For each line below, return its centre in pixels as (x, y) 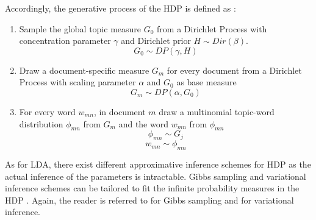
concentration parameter (65, 41)
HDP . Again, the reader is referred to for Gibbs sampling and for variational (149, 200)
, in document (120, 111)
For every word (47, 111)
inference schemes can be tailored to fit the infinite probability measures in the (152, 188)
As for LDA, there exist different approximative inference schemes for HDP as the (158, 164)
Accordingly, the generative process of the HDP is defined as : (120, 8)
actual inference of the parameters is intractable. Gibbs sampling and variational (156, 176)
